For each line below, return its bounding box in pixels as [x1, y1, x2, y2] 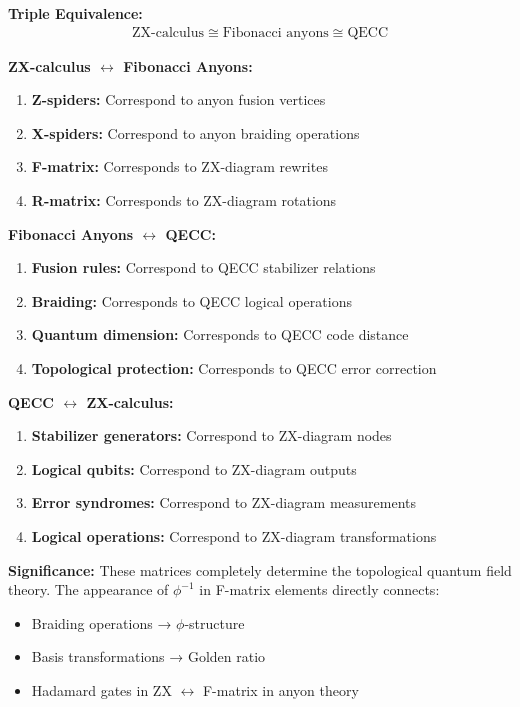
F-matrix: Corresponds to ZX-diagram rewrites [31, 156, 328, 177]
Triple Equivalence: [8, 3, 143, 23]
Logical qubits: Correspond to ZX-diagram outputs [31, 458, 357, 479]
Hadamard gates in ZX [31, 679, 172, 700]
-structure [184, 612, 245, 633]
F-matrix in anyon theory [202, 679, 359, 700]
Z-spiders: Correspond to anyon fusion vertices [31, 89, 326, 110]
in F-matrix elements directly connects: [199, 579, 440, 600]
